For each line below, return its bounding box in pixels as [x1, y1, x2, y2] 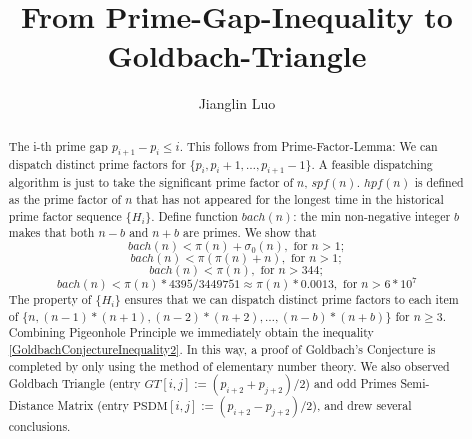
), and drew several [312, 397, 412, 414]
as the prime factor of [8, 191, 122, 208]
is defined [414, 174, 464, 191]
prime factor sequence [8, 207, 122, 224]
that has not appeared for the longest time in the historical [136, 191, 444, 208]
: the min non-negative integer [293, 207, 451, 224]
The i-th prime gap [8, 137, 108, 154]
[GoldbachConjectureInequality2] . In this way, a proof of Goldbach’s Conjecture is [8, 341, 436, 358]
